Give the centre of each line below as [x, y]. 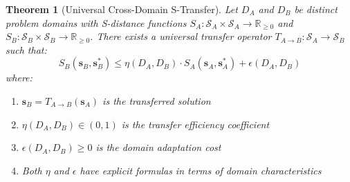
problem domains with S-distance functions [96, 22]
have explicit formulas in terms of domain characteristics [201, 170]
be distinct [316, 9]
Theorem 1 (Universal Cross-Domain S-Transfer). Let [122, 9]
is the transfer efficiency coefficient [195, 124]
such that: [26, 49]
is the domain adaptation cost [158, 147]
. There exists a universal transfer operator [181, 36]
